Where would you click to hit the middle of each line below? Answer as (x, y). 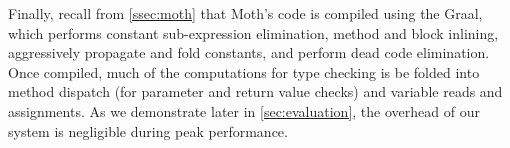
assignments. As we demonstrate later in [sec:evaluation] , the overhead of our (244, 110)
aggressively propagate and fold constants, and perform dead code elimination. (249, 52)
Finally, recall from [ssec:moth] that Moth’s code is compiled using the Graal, (245, 13)
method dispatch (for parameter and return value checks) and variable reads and (255, 91)
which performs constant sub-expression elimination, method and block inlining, (253, 32)
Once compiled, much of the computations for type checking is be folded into (244, 71)
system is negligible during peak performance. (148, 130)
